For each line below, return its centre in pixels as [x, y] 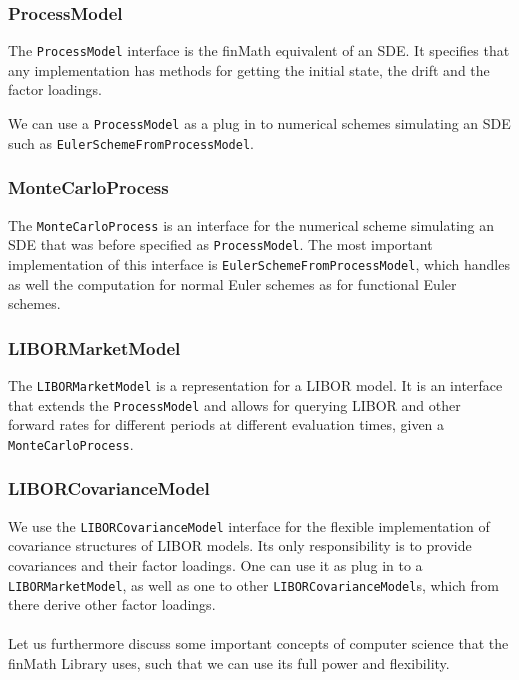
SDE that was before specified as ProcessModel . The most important [220, 244]
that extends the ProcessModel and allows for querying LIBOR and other [234, 404]
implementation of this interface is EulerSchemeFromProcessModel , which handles [259, 263]
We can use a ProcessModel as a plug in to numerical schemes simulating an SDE [259, 123]
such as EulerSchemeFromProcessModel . [131, 142]
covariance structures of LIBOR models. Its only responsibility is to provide [240, 545]
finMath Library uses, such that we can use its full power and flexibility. [229, 663]
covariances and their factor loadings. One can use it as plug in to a [215, 565]
